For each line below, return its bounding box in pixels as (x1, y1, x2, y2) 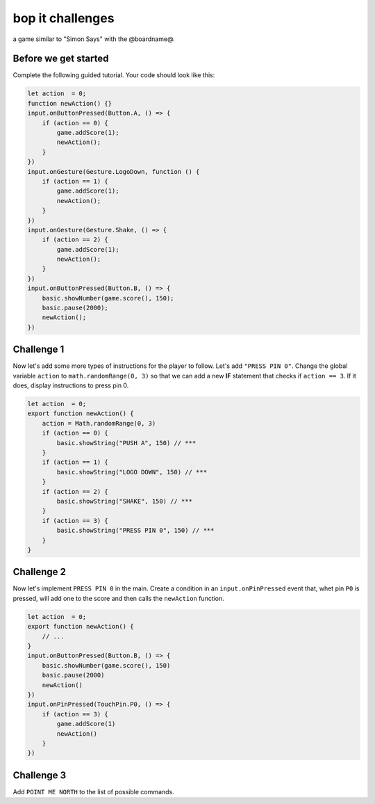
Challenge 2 (12, 566, 66, 578)
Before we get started (12, 53, 109, 65)
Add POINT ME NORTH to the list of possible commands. (12, 787, 174, 796)
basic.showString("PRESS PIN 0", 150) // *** (56, 526, 215, 535)
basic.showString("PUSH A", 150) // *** (56, 439, 197, 447)
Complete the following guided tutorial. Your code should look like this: (12, 71, 215, 79)
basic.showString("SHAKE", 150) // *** (56, 497, 192, 505)
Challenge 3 (12, 769, 67, 781)
